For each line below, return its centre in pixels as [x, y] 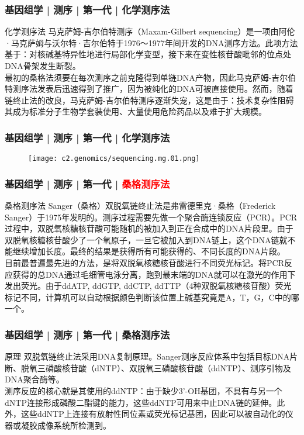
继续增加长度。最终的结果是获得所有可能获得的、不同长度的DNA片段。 [149, 251]
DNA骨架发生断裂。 [43, 65]
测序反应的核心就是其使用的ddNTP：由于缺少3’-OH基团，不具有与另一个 [144, 391]
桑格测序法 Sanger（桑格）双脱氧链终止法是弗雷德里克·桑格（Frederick [140, 206]
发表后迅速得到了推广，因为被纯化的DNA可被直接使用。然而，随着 [165, 89]
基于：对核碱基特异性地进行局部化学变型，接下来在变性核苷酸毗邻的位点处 [148, 54]
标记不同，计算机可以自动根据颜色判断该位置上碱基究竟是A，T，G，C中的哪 [152, 297]
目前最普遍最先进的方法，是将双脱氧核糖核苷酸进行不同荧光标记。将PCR [144, 263]
